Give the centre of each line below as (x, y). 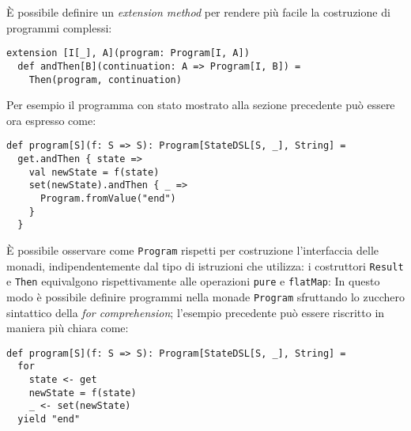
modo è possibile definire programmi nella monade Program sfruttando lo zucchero (206, 296)
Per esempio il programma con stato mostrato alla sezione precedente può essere (201, 105)
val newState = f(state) (94, 172)
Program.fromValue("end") (108, 198)
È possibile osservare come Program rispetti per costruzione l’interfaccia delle (192, 250)
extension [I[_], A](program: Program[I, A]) (128, 53)
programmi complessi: (59, 27)
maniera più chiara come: (68, 328)
